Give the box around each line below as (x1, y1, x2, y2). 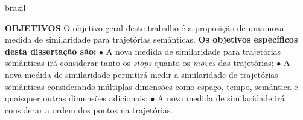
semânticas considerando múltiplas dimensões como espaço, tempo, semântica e (5, 80, 298, 92)
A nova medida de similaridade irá (157, 92, 285, 104)
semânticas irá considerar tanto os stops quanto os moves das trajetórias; (5, 56, 274, 69)
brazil (5, 1, 26, 13)
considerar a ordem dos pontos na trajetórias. (5, 103, 173, 116)
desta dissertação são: (5, 44, 97, 57)
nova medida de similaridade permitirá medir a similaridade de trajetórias (5, 68, 278, 80)
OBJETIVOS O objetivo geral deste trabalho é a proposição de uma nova (5, 21, 284, 34)
